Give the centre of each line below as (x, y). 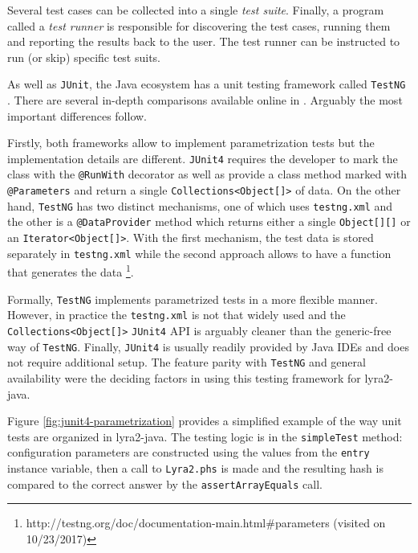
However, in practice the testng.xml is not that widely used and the (177, 315)
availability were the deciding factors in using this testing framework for (184, 377)
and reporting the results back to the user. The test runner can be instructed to (204, 41)
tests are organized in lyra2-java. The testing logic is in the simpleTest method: (205, 436)
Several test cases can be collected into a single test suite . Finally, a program (196, 10)
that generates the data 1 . (71, 271)
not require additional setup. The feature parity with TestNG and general (187, 362)
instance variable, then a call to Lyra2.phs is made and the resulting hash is (195, 468)
